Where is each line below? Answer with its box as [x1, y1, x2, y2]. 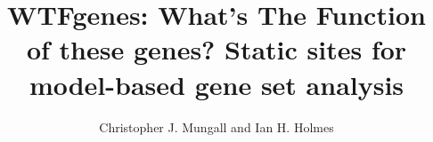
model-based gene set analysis [29, 66, 404, 102]
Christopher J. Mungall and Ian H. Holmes [99, 117, 334, 136]
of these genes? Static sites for [26, 31, 407, 67]
